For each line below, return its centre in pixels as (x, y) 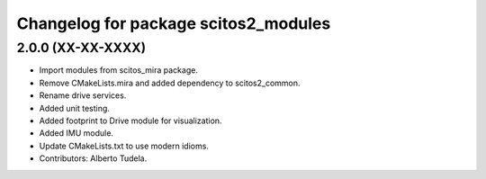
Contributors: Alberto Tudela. (93, 158)
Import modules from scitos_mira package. (118, 70)
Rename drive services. (83, 95)
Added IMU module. (76, 133)
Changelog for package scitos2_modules (174, 23)
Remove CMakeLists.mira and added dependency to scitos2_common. (170, 83)
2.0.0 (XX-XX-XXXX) (81, 48)
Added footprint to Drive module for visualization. (130, 121)
